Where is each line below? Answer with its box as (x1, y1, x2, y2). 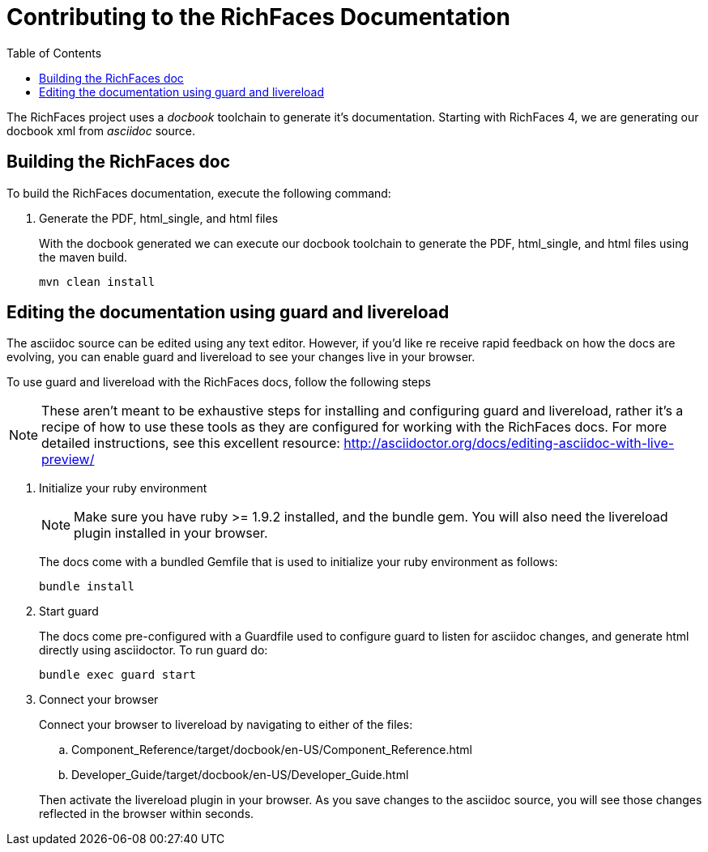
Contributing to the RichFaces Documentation (6, 3, 510, 31)
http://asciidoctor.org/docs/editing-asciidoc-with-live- (343, 435, 675, 452)
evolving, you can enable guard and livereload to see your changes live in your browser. (6, 350, 476, 364)
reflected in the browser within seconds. (39, 807, 254, 821)
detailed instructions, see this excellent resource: (41, 435, 340, 452)
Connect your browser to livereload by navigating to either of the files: (39, 718, 413, 732)
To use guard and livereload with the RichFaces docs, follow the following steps (6, 375, 431, 390)
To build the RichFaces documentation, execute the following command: (6, 185, 391, 200)
